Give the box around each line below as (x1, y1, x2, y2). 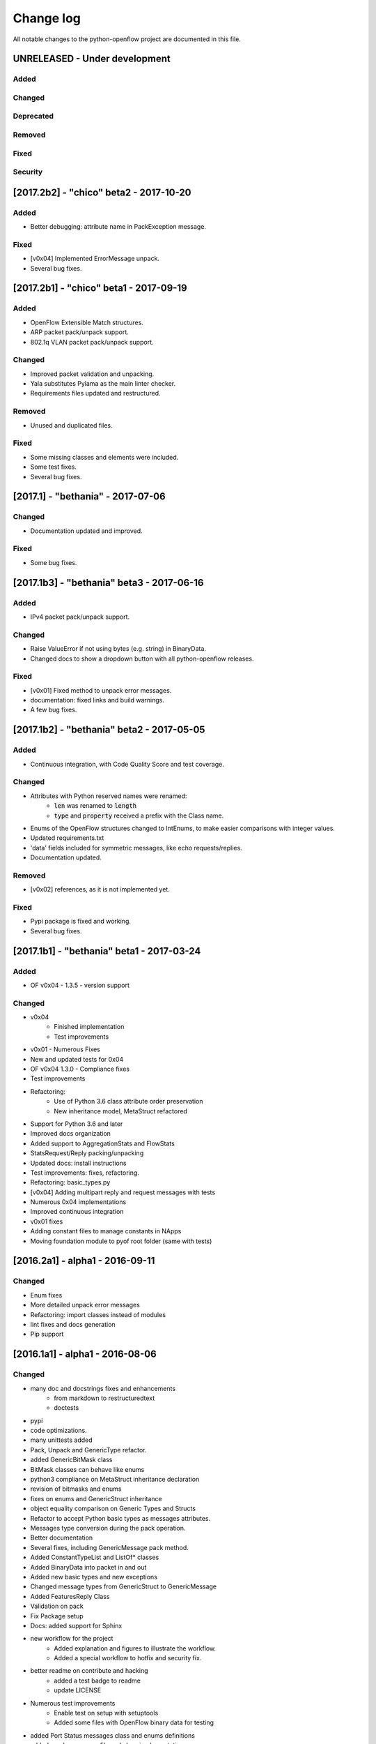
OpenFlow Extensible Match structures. (30, 318, 144, 326)
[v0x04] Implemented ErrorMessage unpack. (30, 255, 160, 263)
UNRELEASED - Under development (13, 53, 171, 65)
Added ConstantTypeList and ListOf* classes (30, 1553, 159, 1562)
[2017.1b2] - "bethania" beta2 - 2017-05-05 (13, 724, 205, 736)
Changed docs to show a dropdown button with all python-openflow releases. (30, 654, 254, 663)
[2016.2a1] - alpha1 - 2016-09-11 (13, 1255, 155, 1267)
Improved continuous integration (30, 1208, 124, 1216)
